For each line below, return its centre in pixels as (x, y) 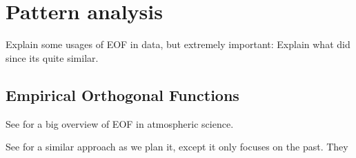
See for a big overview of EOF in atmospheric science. (120, 123)
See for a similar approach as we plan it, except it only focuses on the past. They (177, 147)
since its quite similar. (52, 57)
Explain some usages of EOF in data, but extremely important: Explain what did (178, 44)
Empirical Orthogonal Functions (122, 94)
